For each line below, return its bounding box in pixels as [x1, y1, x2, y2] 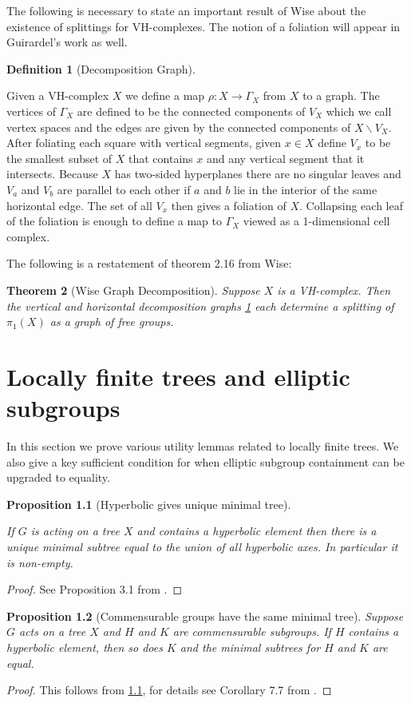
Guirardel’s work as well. [6, 34, 128, 50]
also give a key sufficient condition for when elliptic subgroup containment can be [6, 453, 405, 470]
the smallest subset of [6, 149, 113, 166]
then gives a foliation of [171, 197, 287, 213]
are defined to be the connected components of [77, 102, 306, 119]
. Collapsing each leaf [299, 197, 403, 213]
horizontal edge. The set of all [6, 197, 152, 213]
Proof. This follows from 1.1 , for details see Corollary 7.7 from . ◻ [6, 681, 332, 698]
